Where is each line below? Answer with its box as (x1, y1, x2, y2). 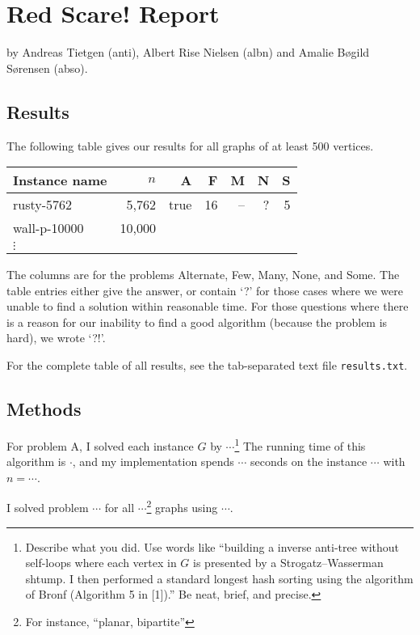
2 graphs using (146, 497, 218, 516)
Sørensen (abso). (6, 59, 88, 76)
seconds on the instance (250, 453, 367, 470)
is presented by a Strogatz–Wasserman (193, 554, 384, 571)
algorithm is (6, 453, 66, 470)
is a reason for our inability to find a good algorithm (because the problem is (6, 313, 388, 330)
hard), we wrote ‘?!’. (6, 329, 106, 346)
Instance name (13, 171, 107, 190)
